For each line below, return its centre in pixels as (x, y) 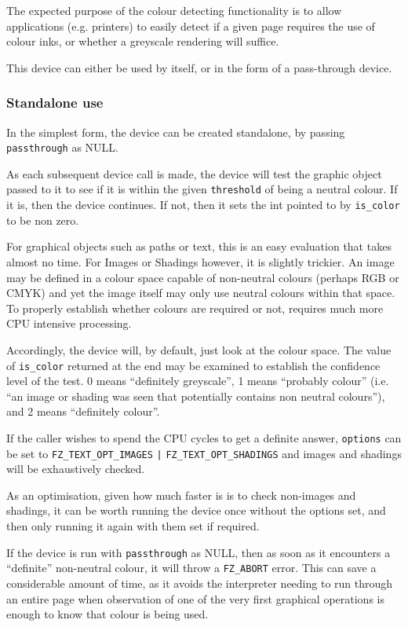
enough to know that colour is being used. (107, 614)
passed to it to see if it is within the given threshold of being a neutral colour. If (202, 189)
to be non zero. (43, 220)
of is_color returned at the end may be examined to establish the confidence (193, 365)
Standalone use (55, 103)
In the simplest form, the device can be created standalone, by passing (176, 132)
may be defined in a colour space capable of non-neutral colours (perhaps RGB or (203, 277)
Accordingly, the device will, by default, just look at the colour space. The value (199, 349)
